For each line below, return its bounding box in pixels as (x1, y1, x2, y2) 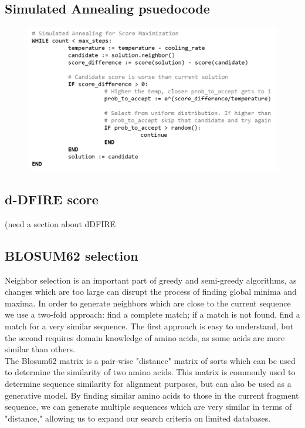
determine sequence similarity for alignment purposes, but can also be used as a (5, 378, 292, 390)
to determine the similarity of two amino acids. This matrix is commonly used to (5, 366, 296, 378)
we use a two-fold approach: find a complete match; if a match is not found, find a (5, 308, 300, 321)
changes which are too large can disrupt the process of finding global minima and (5, 285, 297, 298)
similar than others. (5, 343, 76, 355)
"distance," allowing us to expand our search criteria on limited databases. (5, 412, 271, 424)
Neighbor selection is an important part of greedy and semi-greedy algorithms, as (5, 274, 297, 286)
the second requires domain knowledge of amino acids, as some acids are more (5, 331, 285, 343)
